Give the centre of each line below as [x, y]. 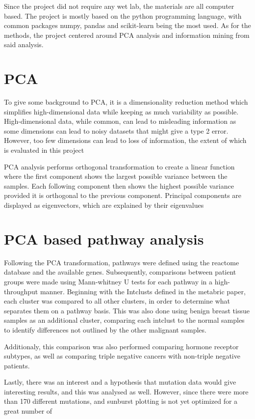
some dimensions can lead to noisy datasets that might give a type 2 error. [116, 130]
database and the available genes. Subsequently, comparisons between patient [120, 272]
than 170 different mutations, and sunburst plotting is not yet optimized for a [121, 401]
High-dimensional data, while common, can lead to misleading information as [120, 121]
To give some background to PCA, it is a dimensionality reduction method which [126, 102]
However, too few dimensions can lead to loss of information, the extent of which [125, 140]
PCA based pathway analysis [104, 238]
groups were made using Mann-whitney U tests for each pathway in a [108, 281]
